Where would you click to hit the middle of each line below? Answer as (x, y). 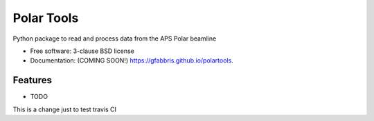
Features (32, 80)
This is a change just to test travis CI (65, 109)
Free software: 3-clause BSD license (82, 51)
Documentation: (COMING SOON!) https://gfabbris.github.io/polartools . (132, 60)
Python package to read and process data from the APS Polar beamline (115, 38)
